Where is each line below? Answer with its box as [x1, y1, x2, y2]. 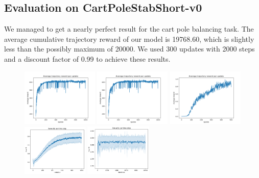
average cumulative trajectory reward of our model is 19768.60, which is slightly [4, 33, 254, 44]
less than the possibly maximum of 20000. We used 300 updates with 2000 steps [4, 43, 255, 54]
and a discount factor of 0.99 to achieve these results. [4, 53, 171, 64]
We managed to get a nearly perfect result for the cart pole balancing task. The [4, 23, 254, 34]
